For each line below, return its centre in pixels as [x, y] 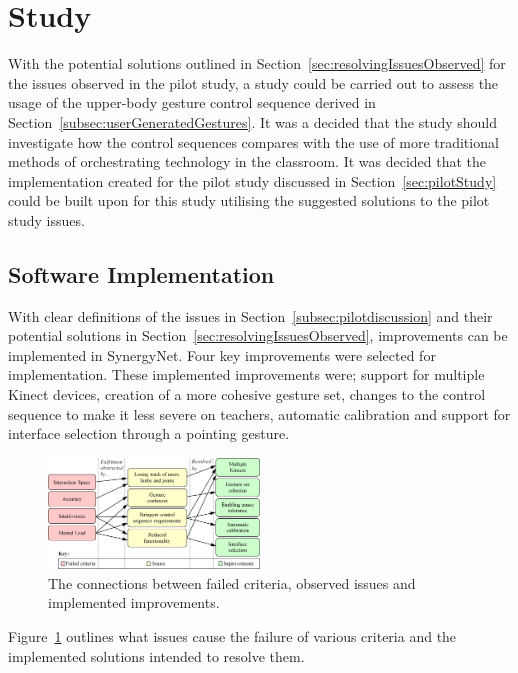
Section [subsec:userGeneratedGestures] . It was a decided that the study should [252, 121]
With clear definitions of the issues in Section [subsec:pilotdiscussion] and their [250, 315]
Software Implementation [141, 273]
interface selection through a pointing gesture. [149, 433]
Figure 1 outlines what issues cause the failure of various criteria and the [232, 635]
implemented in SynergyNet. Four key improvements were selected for [222, 354]
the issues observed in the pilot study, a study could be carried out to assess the [253, 82]
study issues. [46, 219]
